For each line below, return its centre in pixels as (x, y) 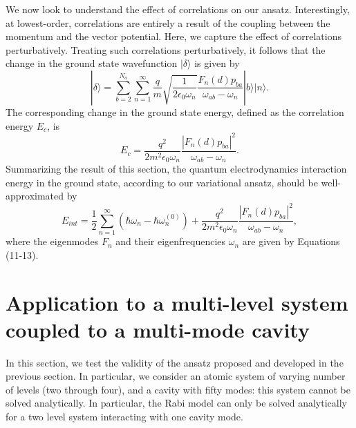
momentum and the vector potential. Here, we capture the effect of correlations (174, 36)
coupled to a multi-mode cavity (158, 329)
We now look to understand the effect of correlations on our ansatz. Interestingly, (178, 9)
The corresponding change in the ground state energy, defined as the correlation (175, 111)
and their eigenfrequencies (171, 241)
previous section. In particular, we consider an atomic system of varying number (176, 376)
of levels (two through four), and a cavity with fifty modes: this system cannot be (178, 389)
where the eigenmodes (52, 241)
